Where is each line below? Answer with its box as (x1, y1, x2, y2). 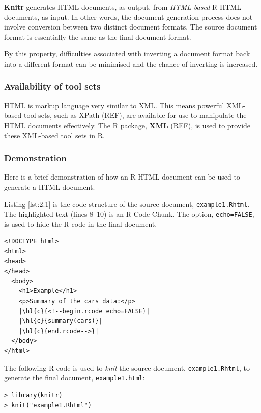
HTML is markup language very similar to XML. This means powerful (4, 100, 224, 110)
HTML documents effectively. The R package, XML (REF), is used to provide (4, 120, 251, 130)
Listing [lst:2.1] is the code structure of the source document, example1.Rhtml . (4, 198, 250, 209)
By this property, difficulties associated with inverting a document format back (4, 48, 250, 59)
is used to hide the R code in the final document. (4, 218, 157, 229)
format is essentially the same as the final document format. (4, 31, 191, 42)
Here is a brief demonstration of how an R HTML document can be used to (4, 171, 240, 182)
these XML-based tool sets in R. (4, 130, 105, 140)
